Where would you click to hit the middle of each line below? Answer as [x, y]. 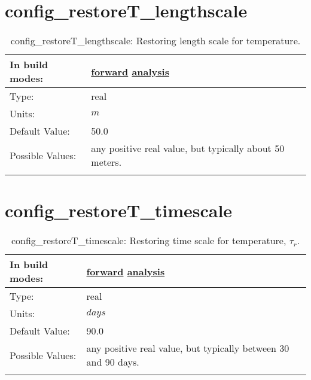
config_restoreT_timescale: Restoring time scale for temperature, [149, 241]
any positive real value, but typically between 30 [188, 348]
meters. [106, 162]
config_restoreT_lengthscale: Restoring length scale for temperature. [155, 41]
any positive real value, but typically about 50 [188, 148]
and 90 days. [113, 362]
